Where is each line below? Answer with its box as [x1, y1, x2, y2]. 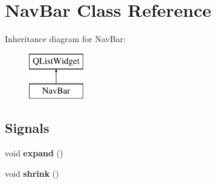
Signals [5, 118, 49, 137]
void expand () [5, 147, 63, 159]
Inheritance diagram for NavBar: [5, 32, 126, 45]
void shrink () [5, 167, 59, 179]
